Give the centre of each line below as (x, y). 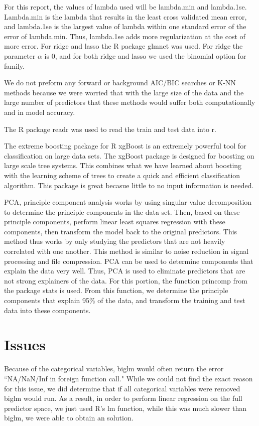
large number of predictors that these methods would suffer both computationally (130, 102)
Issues (25, 344)
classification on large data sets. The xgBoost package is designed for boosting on (129, 155)
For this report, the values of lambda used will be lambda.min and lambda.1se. (125, 7)
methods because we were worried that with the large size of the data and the (124, 92)
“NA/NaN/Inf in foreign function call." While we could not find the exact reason (128, 378)
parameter (20, 55)
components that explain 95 (47, 300)
